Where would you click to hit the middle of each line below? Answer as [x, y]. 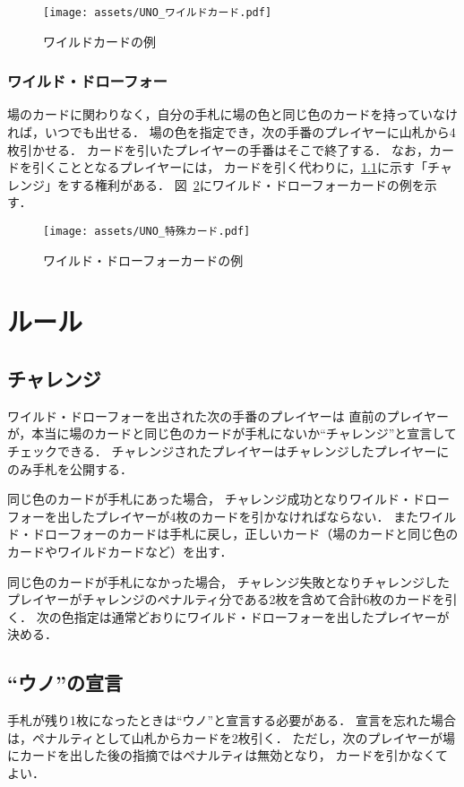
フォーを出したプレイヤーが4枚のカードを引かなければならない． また [213, 516]
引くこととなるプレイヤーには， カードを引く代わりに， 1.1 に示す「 [230, 167]
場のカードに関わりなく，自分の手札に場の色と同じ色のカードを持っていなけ [232, 114]
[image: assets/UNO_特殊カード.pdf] [147, 232]
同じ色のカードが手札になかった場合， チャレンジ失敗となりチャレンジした [228, 581]
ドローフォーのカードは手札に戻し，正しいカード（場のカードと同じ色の [245, 534]
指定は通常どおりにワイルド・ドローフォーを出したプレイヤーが [262, 616]
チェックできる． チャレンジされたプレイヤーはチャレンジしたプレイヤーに [228, 451]
